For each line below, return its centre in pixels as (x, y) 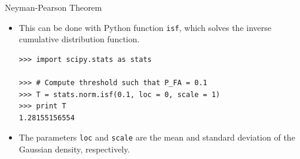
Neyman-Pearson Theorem (53, 7)
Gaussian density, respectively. (74, 149)
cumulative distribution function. (79, 39)
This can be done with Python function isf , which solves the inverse (145, 27)
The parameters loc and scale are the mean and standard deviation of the (157, 137)
